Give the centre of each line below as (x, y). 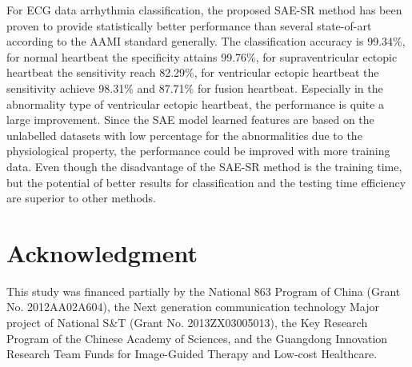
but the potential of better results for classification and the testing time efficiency (206, 182)
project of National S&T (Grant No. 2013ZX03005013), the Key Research (187, 323)
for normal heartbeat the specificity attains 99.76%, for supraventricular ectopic (202, 56)
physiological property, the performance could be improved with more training (198, 151)
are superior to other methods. (81, 198)
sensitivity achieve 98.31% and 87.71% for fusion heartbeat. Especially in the (195, 88)
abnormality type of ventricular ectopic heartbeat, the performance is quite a (196, 104)
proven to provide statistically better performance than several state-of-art (189, 25)
